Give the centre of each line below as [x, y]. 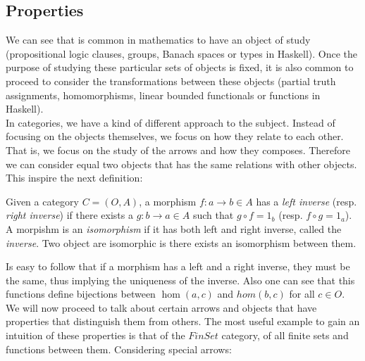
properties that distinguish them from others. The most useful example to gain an [183, 321]
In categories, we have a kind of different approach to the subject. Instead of [171, 122]
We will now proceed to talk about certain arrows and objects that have [161, 307]
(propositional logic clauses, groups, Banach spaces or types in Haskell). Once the [182, 53]
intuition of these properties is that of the [95, 335]
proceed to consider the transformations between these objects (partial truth [171, 81]
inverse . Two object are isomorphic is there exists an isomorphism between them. [181, 242]
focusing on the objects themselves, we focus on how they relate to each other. [175, 136]
